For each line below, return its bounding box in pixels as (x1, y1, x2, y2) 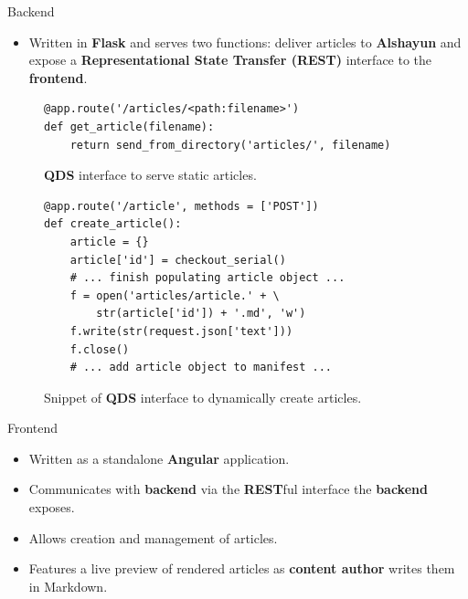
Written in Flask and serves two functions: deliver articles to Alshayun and (28, 32, 462, 51)
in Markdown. (28, 576, 108, 595)
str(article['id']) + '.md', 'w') (96, 307, 306, 321)
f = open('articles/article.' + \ (69, 289, 280, 302)
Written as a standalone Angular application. (28, 448, 290, 468)
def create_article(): (44, 217, 182, 231)
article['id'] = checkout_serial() (69, 253, 286, 267)
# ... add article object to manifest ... (69, 361, 332, 374)
